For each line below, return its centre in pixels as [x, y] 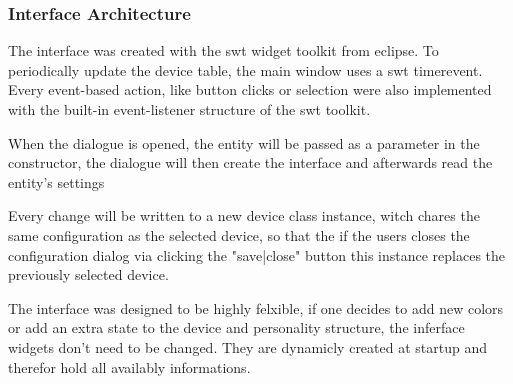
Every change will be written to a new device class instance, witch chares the [244, 215]
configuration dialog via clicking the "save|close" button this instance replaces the [257, 254]
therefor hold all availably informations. [129, 366]
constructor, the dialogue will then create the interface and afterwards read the [250, 162]
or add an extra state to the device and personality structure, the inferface [236, 327]
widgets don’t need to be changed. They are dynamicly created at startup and [247, 346]
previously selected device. [88, 274]
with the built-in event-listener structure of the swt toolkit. [189, 109]
